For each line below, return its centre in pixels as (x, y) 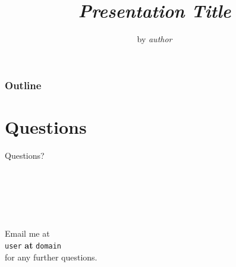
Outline (23, 85)
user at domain (33, 245)
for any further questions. (51, 257)
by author (155, 39)
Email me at (27, 233)
